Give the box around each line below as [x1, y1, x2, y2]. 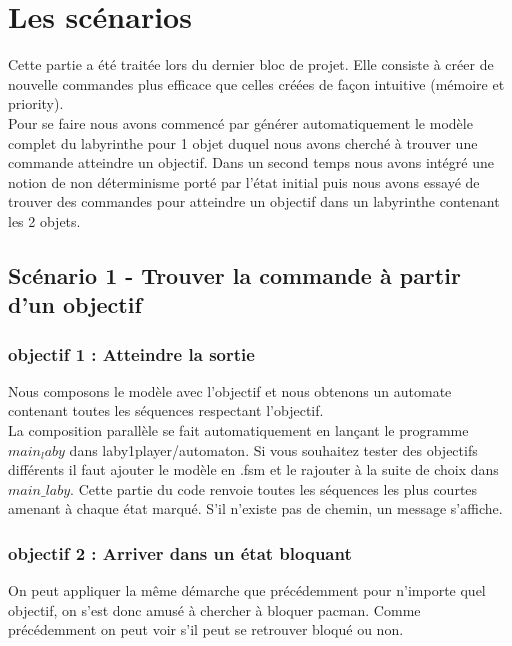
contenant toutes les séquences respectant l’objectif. [8, 400, 324, 421]
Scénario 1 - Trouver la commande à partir [8, 259, 461, 290]
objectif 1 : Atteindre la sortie [8, 341, 255, 366]
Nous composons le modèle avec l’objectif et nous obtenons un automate [8, 380, 452, 401]
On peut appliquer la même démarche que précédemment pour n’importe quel [8, 580, 486, 601]
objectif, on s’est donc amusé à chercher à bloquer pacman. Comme [8, 599, 421, 620]
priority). [8, 93, 64, 114]
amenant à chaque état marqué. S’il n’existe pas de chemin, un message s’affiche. [8, 498, 503, 519]
